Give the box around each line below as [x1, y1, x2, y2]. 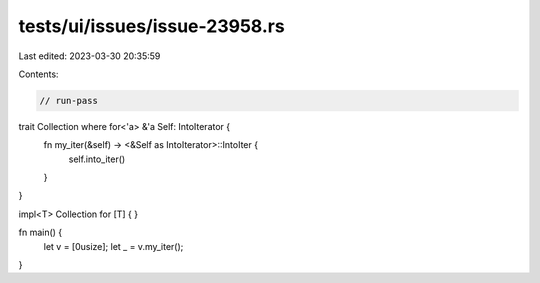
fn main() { [18, 226, 63, 239]
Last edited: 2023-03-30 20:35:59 [18, 50, 161, 62]
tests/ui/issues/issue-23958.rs [18, 15, 285, 37]
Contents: [18, 68, 59, 80]
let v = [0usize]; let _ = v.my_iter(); [43, 240, 184, 252]
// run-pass [39, 95, 99, 106]
